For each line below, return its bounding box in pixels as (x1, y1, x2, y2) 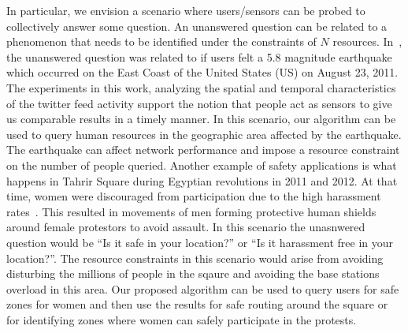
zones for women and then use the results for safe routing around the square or (6, 296, 388, 312)
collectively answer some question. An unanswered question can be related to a (6, 17, 388, 34)
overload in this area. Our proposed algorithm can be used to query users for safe (6, 280, 399, 297)
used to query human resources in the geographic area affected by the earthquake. (6, 125, 402, 142)
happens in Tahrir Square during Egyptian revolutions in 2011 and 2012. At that (6, 172, 398, 189)
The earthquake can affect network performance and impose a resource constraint (6, 141, 400, 158)
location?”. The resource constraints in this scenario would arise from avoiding (6, 249, 384, 266)
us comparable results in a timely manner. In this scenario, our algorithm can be (6, 110, 396, 127)
